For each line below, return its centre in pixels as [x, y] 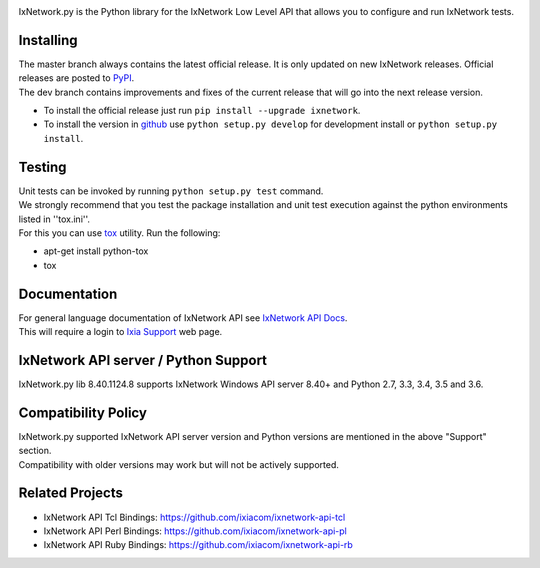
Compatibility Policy [82, 412]
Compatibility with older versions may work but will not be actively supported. [178, 464]
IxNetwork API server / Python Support [143, 360]
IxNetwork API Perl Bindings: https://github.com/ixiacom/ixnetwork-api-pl [195, 531]
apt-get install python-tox [96, 251]
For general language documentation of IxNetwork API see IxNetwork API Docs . [183, 317]
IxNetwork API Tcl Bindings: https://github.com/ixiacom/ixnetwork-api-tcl [194, 517]
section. [35, 451]
